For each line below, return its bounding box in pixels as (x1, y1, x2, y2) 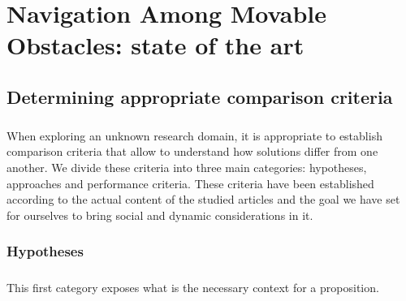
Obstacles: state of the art (6, 28, 304, 62)
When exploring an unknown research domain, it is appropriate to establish (6, 127, 382, 144)
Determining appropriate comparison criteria (6, 84, 393, 109)
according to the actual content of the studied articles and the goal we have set (6, 191, 400, 208)
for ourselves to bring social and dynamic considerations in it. (6, 206, 313, 223)
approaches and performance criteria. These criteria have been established (6, 174, 374, 191)
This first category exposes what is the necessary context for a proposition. (6, 278, 379, 295)
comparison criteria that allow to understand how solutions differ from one (6, 143, 378, 160)
